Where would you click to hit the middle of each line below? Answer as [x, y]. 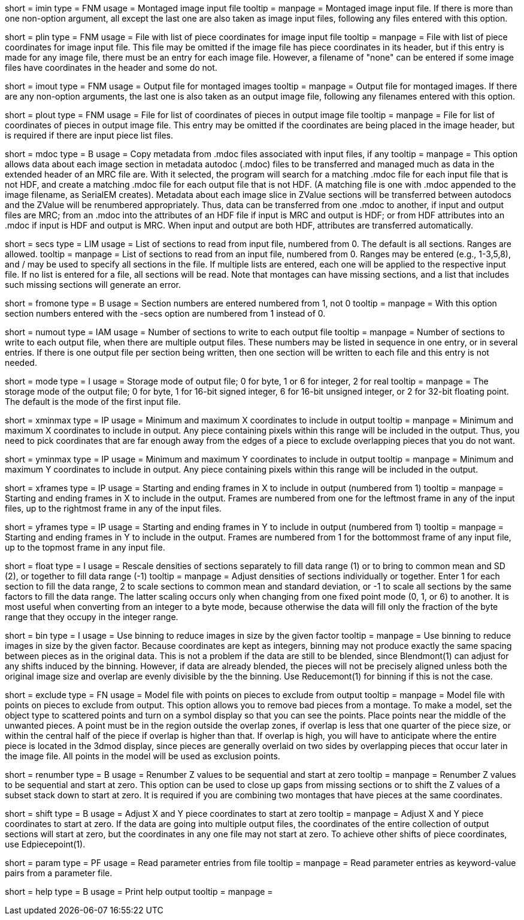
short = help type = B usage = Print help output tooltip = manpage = [139, 892]
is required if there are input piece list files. [89, 135]
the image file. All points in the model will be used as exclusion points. [143, 756]
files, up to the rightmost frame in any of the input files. [113, 508]
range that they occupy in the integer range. [92, 617]
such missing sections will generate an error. [93, 285]
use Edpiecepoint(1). [45, 844]
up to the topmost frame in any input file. [85, 547]
